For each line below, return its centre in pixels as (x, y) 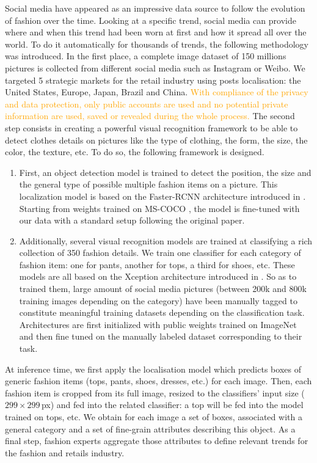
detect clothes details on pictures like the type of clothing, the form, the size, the (156, 140)
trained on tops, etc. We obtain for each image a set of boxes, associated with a (154, 417)
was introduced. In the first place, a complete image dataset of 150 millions (146, 56)
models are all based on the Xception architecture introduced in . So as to (158, 276)
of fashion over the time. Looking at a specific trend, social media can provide (151, 20)
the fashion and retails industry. (65, 452)
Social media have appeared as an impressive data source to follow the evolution (155, 8)
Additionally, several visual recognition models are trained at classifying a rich (166, 240)
